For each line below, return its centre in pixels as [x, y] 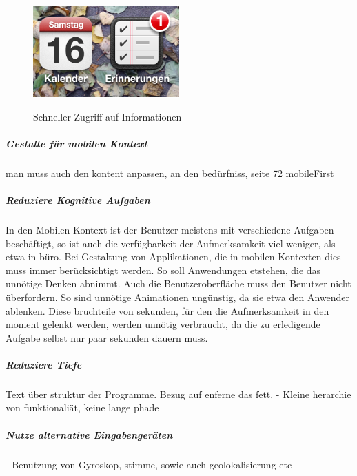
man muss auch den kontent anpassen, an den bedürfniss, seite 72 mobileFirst [170, 173]
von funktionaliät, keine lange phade [82, 407]
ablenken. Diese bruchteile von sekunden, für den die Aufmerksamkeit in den [167, 310]
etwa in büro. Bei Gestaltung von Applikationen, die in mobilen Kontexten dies [173, 257]
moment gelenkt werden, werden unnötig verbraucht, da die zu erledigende [163, 324]
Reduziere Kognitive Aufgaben [78, 200]
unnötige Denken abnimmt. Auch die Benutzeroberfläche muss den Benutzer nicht [178, 283]
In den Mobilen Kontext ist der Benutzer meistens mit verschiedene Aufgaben [170, 229]
